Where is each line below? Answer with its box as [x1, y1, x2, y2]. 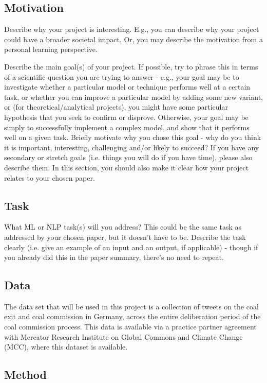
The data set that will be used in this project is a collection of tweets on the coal [4, 301, 259, 311]
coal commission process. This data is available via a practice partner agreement [4, 321, 257, 332]
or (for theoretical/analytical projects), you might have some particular [4, 101, 228, 112]
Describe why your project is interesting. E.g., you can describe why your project [4, 24, 259, 34]
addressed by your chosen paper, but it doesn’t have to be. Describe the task [4, 231, 246, 242]
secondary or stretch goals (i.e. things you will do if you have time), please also [4, 152, 253, 163]
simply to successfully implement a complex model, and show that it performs [4, 121, 250, 132]
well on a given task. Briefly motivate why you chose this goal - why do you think [4, 132, 261, 143]
